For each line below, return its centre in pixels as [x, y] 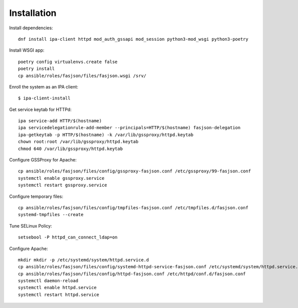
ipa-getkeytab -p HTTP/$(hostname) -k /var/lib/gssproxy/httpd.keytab [106, 135]
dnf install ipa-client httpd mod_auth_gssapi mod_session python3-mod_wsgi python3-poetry [133, 39]
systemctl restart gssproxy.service [63, 185]
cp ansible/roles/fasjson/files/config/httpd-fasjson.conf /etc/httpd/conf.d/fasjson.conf [132, 274]
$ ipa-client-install [44, 98]
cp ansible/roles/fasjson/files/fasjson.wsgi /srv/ [82, 76]
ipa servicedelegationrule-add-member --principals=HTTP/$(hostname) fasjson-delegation [129, 128]
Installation [33, 13]
